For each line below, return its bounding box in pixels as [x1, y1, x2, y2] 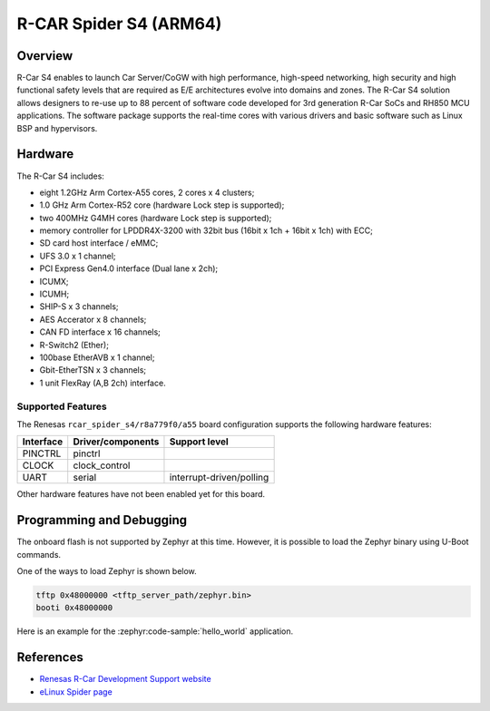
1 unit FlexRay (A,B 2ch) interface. [39, 377, 167, 388]
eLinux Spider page [39, 686, 113, 697]
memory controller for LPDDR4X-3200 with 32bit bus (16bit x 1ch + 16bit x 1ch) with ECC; [39, 225, 374, 236]
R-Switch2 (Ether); [39, 339, 109, 350]
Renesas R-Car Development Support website [39, 674, 212, 685]
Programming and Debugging [16, 512, 188, 528]
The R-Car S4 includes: [16, 170, 104, 181]
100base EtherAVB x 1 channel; [39, 352, 155, 363]
